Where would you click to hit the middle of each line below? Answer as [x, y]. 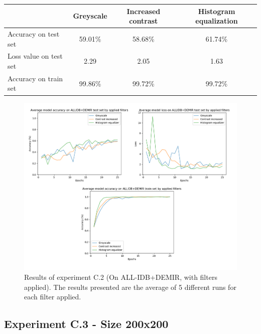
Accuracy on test [34, 33]
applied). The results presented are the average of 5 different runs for [130, 287]
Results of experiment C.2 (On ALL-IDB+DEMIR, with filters [121, 277]
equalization [217, 21]
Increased [144, 11]
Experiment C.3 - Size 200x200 [86, 324]
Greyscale [90, 16]
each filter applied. [53, 297]
